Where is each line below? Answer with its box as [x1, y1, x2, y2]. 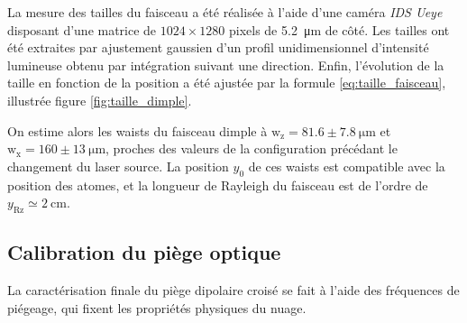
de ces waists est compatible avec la [248, 156, 445, 175]
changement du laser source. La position [7, 156, 229, 175]
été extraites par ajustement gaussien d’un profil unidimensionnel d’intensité [7, 38, 429, 57]
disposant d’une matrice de [7, 20, 157, 39]
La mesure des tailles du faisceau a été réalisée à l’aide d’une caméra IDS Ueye [7, 3, 443, 21]
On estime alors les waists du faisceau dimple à [7, 121, 268, 140]
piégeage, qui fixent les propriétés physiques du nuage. [7, 298, 307, 317]
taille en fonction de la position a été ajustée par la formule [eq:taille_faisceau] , [7, 73, 446, 92]
